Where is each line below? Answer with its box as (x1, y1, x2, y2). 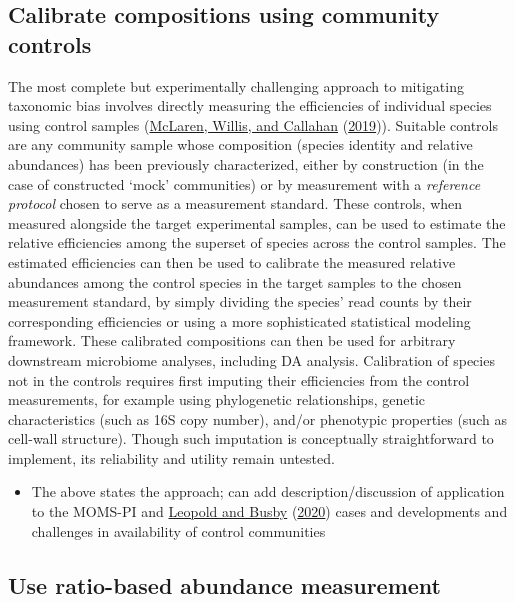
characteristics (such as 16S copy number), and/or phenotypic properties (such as (8, 408, 507, 429)
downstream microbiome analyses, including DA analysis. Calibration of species (8, 349, 495, 370)
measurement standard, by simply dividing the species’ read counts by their (8, 291, 472, 312)
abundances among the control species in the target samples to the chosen (8, 271, 462, 292)
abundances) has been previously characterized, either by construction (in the (8, 153, 484, 174)
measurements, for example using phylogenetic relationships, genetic (8, 389, 425, 410)
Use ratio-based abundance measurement (8, 569, 441, 600)
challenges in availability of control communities (31, 520, 326, 541)
